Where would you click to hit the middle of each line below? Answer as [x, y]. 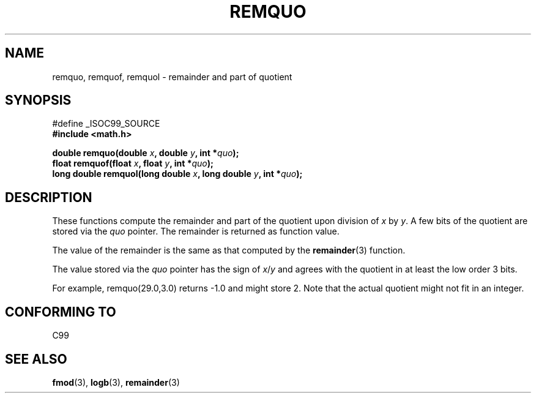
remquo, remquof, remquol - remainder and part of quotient [172, 77]
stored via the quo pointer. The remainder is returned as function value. [196, 231]
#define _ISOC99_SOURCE [106, 124]
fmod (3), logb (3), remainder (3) [116, 382]
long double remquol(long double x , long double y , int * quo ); [177, 174]
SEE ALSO [36, 359]
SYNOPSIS [38, 100]
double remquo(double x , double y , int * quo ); [146, 153]
